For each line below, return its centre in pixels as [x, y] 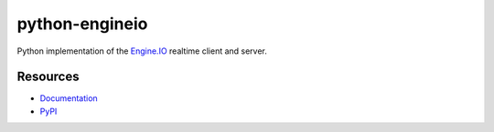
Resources [48, 77]
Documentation [69, 98]
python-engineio [82, 24]
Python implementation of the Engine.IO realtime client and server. [142, 51]
